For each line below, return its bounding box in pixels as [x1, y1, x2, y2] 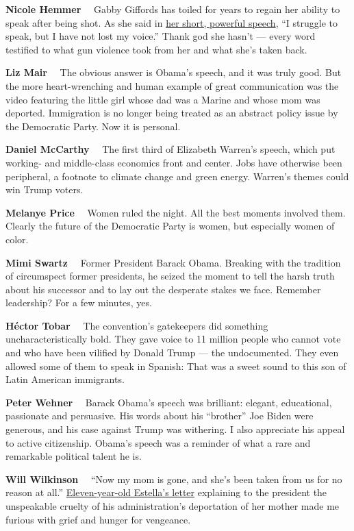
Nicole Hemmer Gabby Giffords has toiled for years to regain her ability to [5, 2, 340, 16]
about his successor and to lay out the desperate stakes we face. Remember [5, 282, 321, 296]
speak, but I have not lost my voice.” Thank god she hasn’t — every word [5, 29, 316, 43]
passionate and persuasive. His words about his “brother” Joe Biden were [5, 408, 314, 423]
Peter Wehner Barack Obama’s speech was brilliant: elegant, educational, [5, 395, 332, 409]
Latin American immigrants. [5, 372, 125, 386]
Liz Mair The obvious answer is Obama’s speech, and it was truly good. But [5, 65, 342, 79]
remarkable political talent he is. [5, 449, 142, 463]
